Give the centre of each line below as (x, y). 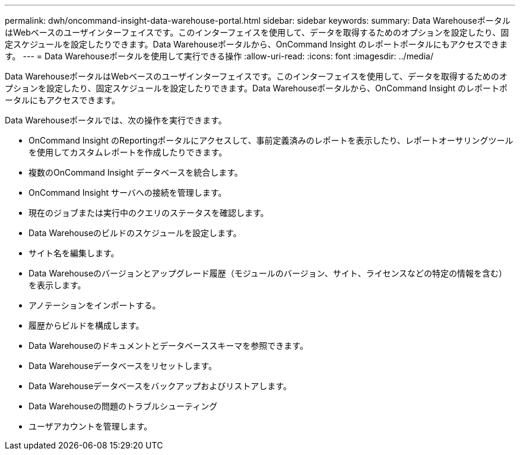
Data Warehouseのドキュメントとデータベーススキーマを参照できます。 (168, 346)
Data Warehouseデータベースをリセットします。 (123, 366)
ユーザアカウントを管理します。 (91, 426)
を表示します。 (57, 285)
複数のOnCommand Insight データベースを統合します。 (136, 172)
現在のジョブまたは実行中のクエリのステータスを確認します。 (149, 213)
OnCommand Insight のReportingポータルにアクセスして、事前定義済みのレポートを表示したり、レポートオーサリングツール (271, 140)
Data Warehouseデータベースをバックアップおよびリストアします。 (160, 386)
